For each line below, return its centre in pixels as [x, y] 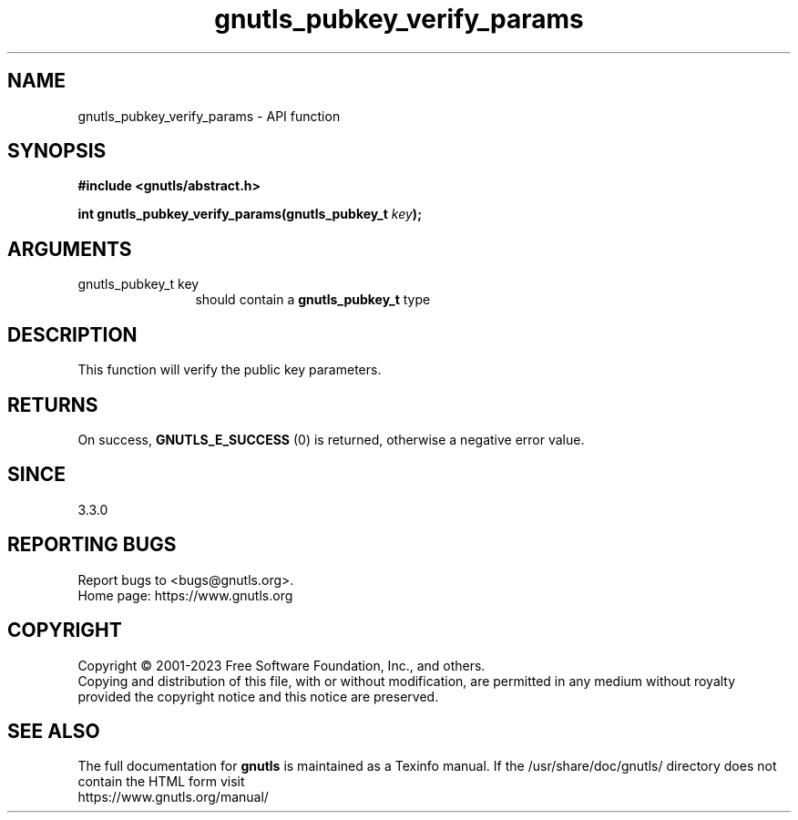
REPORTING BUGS [92, 545]
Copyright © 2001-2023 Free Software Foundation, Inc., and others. [281, 665]
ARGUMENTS [70, 249]
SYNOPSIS [57, 151]
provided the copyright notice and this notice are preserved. [258, 696]
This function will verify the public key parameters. [230, 370]
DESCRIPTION [72, 334]
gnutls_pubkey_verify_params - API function [209, 116]
